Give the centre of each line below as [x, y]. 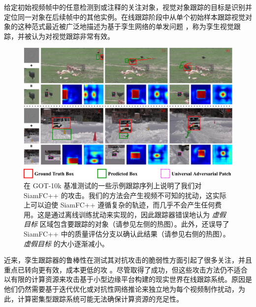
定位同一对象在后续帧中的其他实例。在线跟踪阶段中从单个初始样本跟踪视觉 [125, 17]
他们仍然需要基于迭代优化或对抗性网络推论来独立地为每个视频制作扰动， [121, 289]
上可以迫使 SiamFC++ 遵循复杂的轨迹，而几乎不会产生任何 [119, 205]
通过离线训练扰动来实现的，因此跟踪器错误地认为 [130, 214]
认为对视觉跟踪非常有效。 [73, 36]
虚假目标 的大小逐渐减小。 [66, 243]
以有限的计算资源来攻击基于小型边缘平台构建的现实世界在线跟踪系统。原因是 [128, 279]
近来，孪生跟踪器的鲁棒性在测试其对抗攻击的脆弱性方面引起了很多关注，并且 [128, 260]
